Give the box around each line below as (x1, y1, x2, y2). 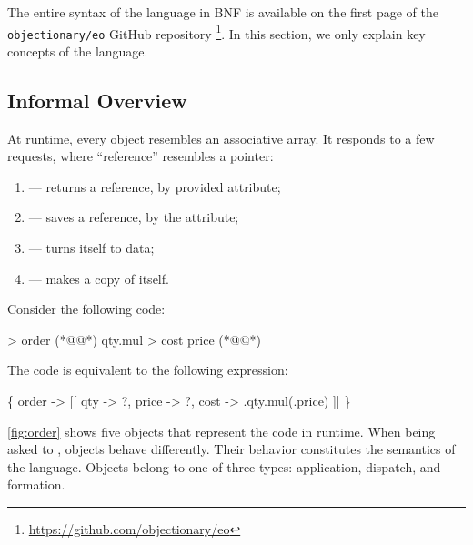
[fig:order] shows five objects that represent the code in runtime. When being (7, 421, 436, 440)
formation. (7, 475, 65, 494)
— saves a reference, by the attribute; (28, 207, 239, 227)
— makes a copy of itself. (28, 268, 169, 288)
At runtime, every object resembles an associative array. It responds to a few (7, 128, 435, 147)
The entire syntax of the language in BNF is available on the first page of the (7, 3, 438, 21)
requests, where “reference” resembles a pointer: (7, 146, 274, 166)
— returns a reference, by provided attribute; (28, 177, 281, 196)
